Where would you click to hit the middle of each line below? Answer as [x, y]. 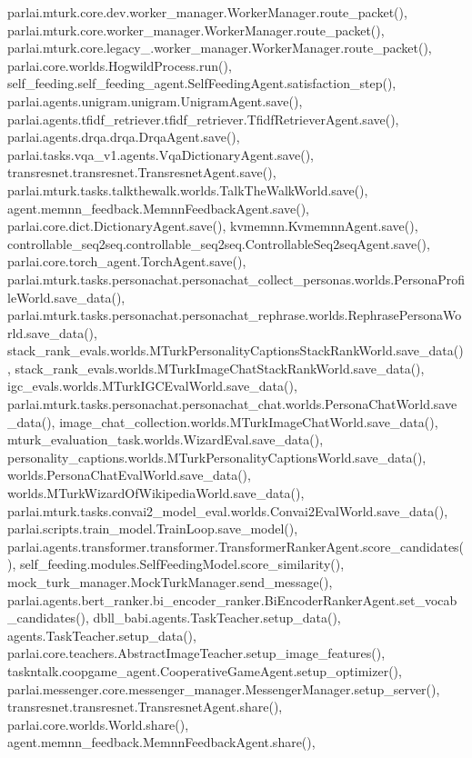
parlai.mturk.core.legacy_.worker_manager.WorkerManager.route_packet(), [220, 48]
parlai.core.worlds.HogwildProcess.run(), [120, 65]
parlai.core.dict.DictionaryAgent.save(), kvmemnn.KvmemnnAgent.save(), [213, 226]
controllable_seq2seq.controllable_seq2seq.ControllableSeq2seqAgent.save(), [219, 243]
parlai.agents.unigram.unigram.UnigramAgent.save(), [155, 100]
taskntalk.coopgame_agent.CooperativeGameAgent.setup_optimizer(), [205, 670]
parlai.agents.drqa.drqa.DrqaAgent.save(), [124, 137]
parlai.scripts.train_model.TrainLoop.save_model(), [153, 529]
